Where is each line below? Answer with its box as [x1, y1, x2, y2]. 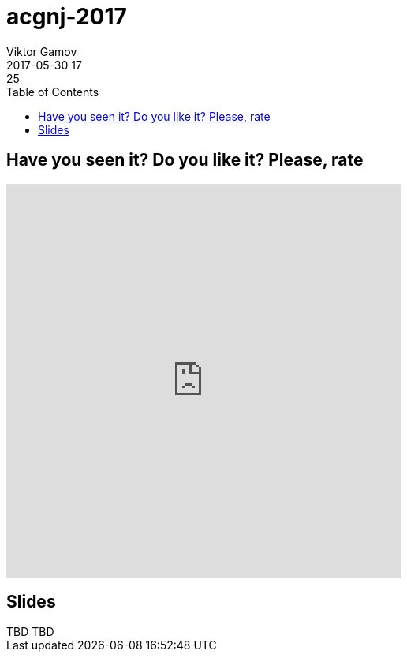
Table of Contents [6, 84, 99, 99]
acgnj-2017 [6, 3, 127, 30]
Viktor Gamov [6, 44, 77, 58]
